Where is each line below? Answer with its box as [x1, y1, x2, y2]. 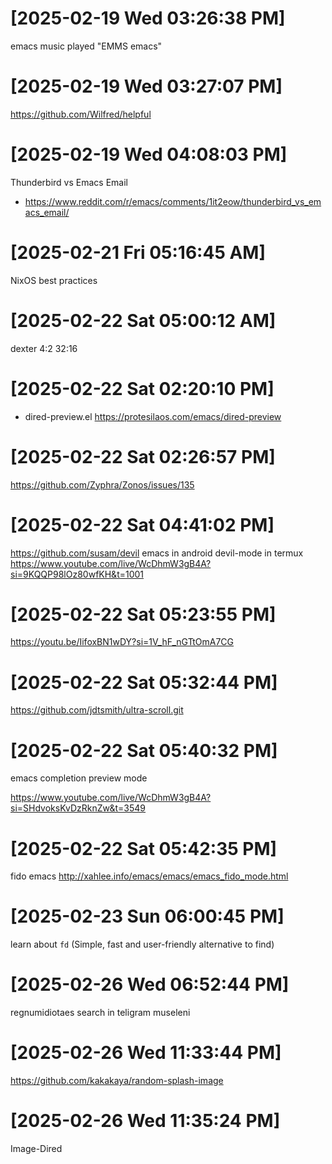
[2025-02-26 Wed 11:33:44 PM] [10, 1042, 282, 1064]
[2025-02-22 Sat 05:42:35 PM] [10, 837, 278, 860]
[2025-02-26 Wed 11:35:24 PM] [10, 1110, 281, 1132]
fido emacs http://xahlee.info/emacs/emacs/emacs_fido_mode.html [10, 870, 289, 882]
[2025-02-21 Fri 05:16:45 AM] [10, 242, 266, 264]
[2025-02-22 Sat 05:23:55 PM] [10, 603, 277, 626]
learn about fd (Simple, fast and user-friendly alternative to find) [10, 938, 275, 951]
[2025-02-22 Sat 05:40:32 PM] [10, 739, 278, 762]
